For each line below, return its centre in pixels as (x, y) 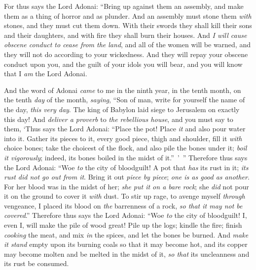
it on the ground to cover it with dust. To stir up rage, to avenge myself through (125, 196)
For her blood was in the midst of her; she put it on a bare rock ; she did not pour (127, 186)
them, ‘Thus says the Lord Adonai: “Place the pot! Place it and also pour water (125, 129)
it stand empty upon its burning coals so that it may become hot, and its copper (126, 244)
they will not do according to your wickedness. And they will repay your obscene (126, 54)
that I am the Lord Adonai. (46, 74)
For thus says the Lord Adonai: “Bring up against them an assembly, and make (124, 6)
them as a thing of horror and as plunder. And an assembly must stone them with (128, 15)
